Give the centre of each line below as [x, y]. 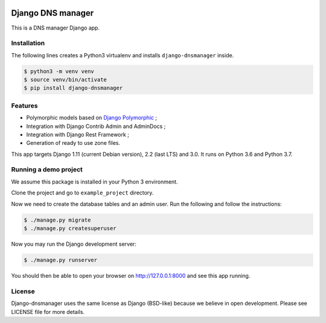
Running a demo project [47, 170]
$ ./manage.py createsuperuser [70, 229]
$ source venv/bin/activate [65, 80]
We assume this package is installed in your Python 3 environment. [94, 182]
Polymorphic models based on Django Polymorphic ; [91, 118]
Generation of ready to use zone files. [73, 143]
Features [24, 106]
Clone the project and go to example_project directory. [82, 193]
